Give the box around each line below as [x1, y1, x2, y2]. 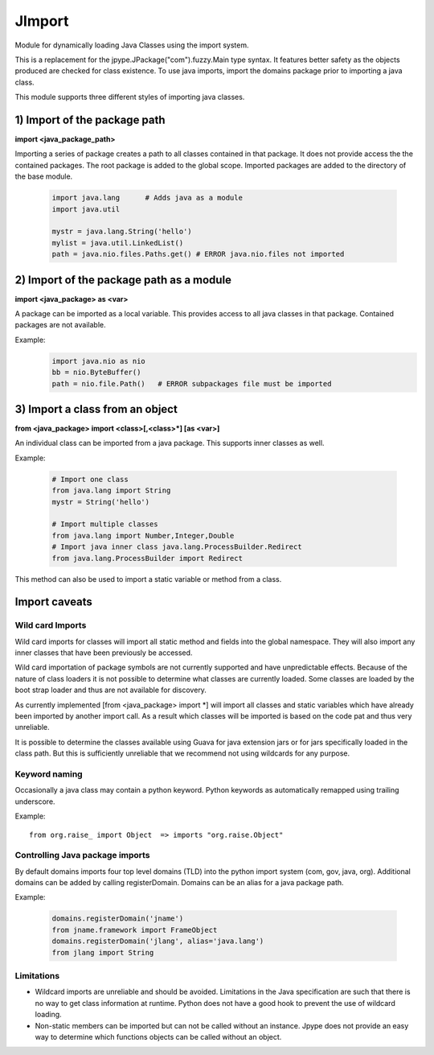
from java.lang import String [51, 486, 171, 495]
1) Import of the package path [14, 113, 166, 126]
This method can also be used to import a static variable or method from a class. [14, 574, 282, 583]
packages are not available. [14, 320, 106, 330]
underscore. [14, 797, 55, 806]
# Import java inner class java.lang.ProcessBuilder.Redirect [51, 542, 302, 551]
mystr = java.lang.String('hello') [51, 227, 192, 237]
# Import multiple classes [51, 520, 158, 529]
